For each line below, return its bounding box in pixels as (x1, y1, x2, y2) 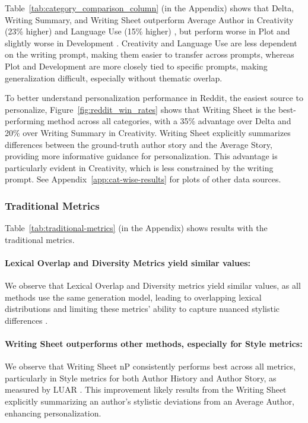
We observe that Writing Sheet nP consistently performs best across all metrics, (5, 360, 296, 373)
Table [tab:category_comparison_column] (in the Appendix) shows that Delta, (5, 2, 294, 14)
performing (5, 115, 45, 127)
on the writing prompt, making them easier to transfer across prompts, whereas (5, 48, 294, 61)
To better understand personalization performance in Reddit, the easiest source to (5, 91, 303, 104)
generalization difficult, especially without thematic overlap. (5, 71, 223, 84)
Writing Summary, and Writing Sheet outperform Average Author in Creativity (5, 13, 294, 26)
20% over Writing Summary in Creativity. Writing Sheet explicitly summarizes (5, 126, 291, 138)
